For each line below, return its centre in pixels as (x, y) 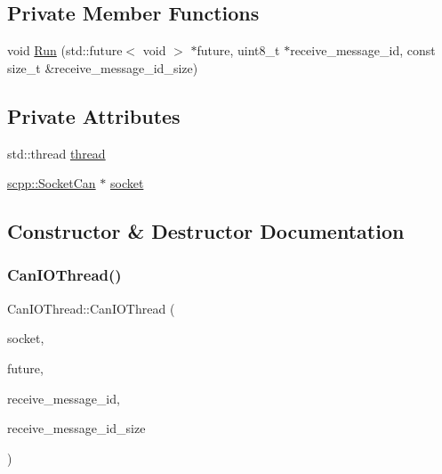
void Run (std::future (65, 50)
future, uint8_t (238, 50)
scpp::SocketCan (52, 183)
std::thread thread (56, 153)
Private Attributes (94, 115)
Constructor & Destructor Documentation (206, 231)
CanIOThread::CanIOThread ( (91, 308)
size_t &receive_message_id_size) (103, 67)
